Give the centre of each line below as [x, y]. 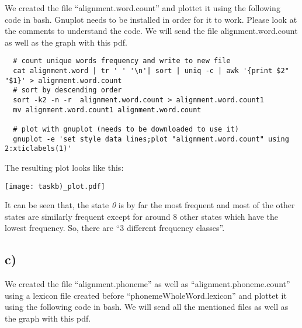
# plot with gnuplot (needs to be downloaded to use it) [126, 129]
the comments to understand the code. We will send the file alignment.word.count [151, 31]
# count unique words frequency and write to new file [122, 61]
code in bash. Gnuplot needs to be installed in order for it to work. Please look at [151, 19]
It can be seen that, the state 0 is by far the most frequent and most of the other [150, 205]
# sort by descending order [67, 90]
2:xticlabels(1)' [38, 149]
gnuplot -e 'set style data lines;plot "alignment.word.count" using [151, 139]
